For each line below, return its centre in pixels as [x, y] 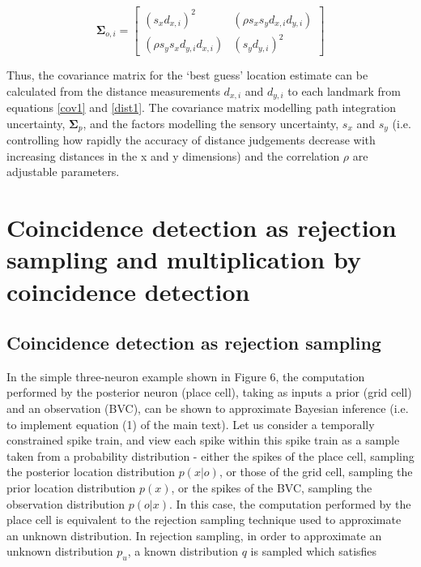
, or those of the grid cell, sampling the [316, 472]
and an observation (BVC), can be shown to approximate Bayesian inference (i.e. [208, 408]
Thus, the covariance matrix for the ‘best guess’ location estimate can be [187, 75]
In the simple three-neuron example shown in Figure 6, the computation [186, 376]
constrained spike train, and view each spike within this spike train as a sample [203, 440]
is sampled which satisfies [314, 551]
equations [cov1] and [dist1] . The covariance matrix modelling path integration [201, 107]
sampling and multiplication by [184, 259]
